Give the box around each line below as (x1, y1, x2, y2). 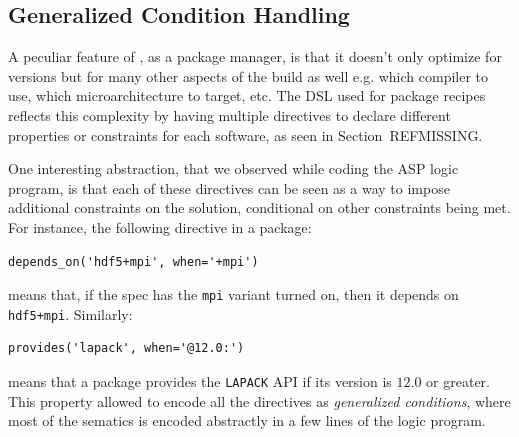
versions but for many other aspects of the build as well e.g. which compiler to (8, 65, 489, 86)
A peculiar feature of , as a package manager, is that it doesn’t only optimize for (8, 46, 502, 67)
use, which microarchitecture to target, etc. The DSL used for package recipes (8, 85, 486, 106)
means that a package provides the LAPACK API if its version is (8, 371, 392, 392)
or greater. (426, 371, 490, 392)
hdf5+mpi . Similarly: (8, 303, 133, 324)
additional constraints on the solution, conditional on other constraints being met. (8, 197, 511, 218)
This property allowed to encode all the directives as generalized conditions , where (8, 390, 511, 411)
